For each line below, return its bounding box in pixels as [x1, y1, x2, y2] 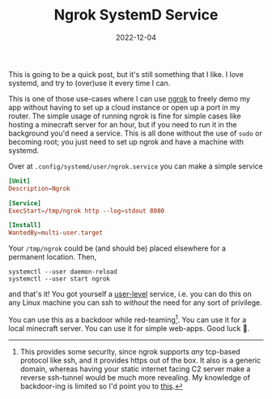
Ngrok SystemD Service [53, 6, 219, 24]
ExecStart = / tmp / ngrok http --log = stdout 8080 [8, 207, 164, 215]
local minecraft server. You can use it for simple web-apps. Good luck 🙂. [8, 323, 250, 333]
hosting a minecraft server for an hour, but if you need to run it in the [8, 119, 237, 129]
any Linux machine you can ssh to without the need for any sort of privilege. [8, 298, 262, 307]
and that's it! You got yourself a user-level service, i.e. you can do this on [8, 290, 253, 299]
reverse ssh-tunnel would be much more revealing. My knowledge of [19, 372, 251, 382]
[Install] [8, 221, 42, 230]
